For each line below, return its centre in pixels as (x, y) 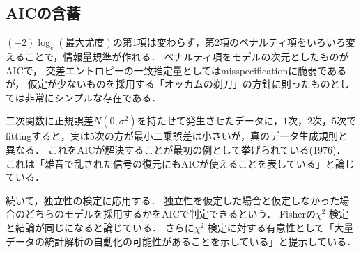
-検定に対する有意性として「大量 (279, 227)
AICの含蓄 (43, 13)
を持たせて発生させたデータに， (210, 121)
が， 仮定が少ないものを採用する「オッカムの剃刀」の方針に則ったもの (168, 84)
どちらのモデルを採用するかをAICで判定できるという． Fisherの (170, 214)
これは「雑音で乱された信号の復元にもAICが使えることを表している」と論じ (180, 163)
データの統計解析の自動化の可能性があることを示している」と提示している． (181, 241)
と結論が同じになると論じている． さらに (100, 227)
